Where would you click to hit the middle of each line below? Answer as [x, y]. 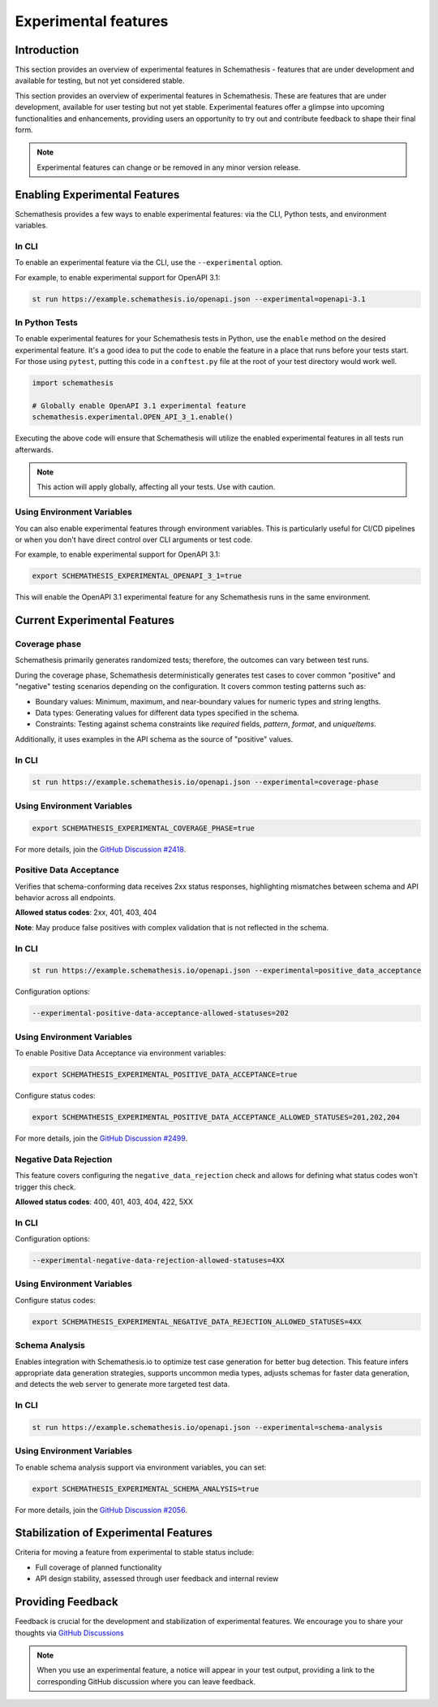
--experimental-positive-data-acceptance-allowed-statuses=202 [161, 1013]
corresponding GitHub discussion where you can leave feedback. [146, 1681]
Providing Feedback [67, 1602]
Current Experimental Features [94, 620]
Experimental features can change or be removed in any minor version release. [169, 167]
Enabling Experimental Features [97, 195]
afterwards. [34, 449]
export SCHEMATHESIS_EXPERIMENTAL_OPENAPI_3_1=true [137, 576]
